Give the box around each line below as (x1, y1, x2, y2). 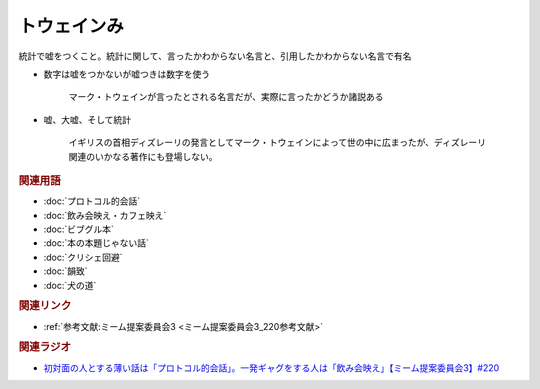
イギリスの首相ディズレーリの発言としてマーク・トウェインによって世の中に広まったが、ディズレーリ (68, 136, 487, 149)
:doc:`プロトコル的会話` (43, 195, 141, 207)
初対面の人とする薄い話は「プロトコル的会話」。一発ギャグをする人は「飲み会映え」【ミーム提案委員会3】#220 (43, 361, 500, 374)
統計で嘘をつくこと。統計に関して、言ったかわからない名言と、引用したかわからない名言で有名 (18, 50, 412, 62)
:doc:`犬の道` (43, 279, 97, 291)
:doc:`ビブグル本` (43, 223, 115, 235)
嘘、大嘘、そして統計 (43, 113, 132, 125)
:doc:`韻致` (43, 265, 89, 277)
